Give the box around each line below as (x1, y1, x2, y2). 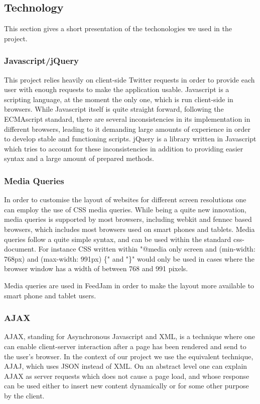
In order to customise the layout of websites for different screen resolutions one (4, 194, 246, 205)
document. (4, 244, 36, 254)
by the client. (4, 390, 45, 400)
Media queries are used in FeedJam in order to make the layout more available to (4, 280, 254, 290)
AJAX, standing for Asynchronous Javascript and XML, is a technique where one (4, 331, 255, 342)
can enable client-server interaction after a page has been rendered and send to (4, 341, 246, 351)
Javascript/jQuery (4, 54, 79, 67)
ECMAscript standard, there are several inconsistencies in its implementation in (4, 113, 250, 124)
